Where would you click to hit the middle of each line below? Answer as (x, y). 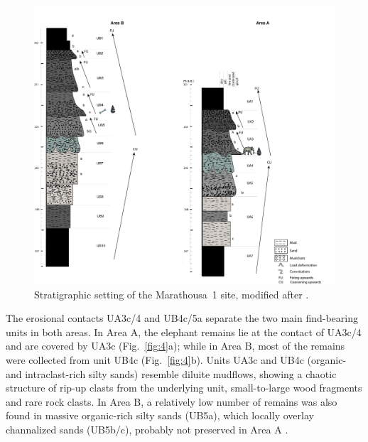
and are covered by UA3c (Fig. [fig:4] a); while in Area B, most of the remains (175, 346)
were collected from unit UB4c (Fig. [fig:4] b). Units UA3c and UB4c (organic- (176, 360)
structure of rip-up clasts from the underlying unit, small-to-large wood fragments (184, 388)
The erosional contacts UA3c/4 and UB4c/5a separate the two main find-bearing (182, 318)
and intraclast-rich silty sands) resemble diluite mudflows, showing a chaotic (171, 373)
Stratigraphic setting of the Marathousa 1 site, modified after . (172, 294)
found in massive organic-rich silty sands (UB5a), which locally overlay (160, 415)
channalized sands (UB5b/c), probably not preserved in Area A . (147, 430)
